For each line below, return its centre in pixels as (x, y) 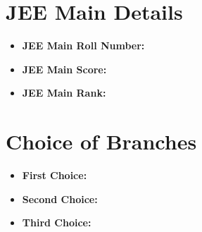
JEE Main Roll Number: (83, 45)
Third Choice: (57, 222)
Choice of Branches (101, 141)
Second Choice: (60, 199)
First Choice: (55, 175)
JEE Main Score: (64, 69)
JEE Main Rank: (64, 93)
